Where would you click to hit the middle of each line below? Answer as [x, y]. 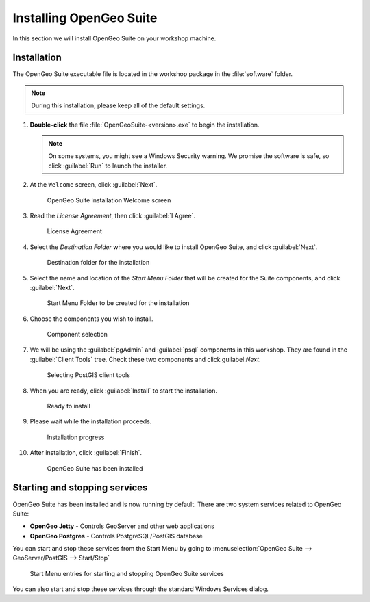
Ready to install [69, 406]
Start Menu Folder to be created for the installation [118, 303]
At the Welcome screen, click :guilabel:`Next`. [94, 185]
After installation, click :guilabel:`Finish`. [86, 453]
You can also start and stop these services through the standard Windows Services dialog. [140, 589]
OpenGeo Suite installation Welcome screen [109, 200]
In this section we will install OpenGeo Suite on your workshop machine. [114, 38]
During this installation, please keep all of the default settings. [118, 105]
